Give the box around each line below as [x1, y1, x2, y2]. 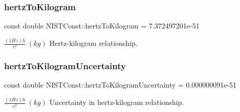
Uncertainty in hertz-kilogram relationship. [49, 97, 184, 107]
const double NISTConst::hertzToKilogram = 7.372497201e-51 [4, 20, 200, 31]
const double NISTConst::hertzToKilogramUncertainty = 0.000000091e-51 [4, 79, 237, 90]
